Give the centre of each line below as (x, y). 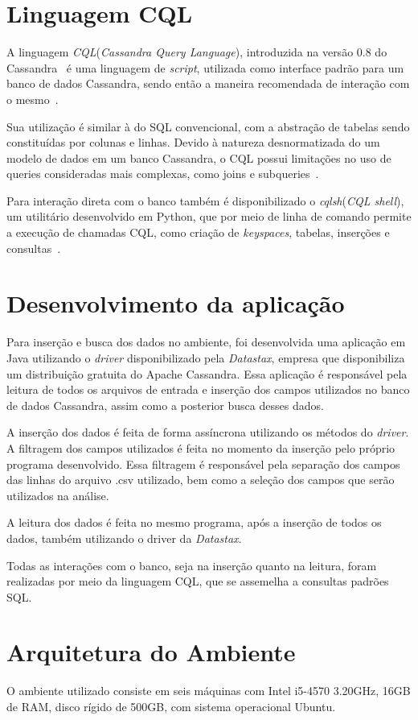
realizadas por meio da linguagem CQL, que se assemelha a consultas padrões (198, 581)
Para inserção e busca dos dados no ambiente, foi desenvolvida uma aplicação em (206, 342)
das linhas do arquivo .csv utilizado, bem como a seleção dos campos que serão (201, 480)
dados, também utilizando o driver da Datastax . (124, 538)
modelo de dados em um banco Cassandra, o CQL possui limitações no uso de (199, 157)
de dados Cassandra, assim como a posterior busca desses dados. (165, 405)
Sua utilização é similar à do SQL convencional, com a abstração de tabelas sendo (208, 126)
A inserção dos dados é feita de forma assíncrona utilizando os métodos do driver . (208, 432)
